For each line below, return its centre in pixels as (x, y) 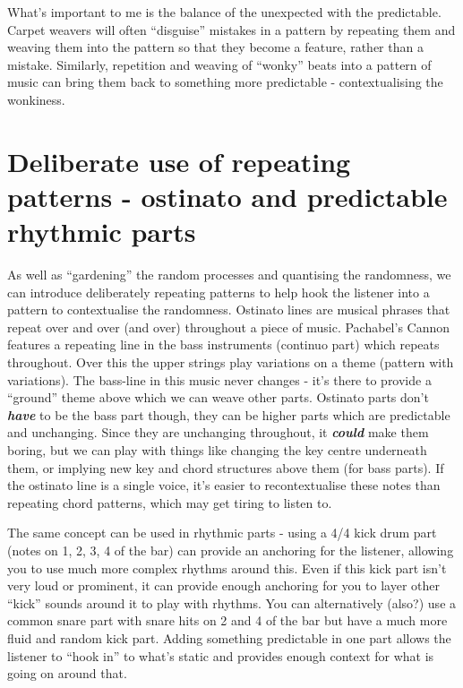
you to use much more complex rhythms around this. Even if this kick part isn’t (227, 568)
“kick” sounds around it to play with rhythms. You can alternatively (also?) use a (232, 602)
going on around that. (67, 673)
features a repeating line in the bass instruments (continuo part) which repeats (223, 344)
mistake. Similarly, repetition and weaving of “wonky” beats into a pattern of (219, 64)
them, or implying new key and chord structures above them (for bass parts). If (226, 467)
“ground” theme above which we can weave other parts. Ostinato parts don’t (218, 397)
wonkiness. (36, 99)
